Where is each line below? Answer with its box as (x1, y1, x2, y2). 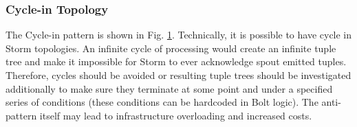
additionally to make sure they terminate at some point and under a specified (6, 81, 333, 95)
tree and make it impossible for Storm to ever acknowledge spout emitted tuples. (6, 54, 347, 69)
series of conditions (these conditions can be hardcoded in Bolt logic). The (6, 95, 318, 109)
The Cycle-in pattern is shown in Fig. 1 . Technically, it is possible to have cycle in (6, 27, 352, 42)
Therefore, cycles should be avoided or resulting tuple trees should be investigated (6, 68, 351, 82)
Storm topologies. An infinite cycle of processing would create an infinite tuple (6, 41, 336, 55)
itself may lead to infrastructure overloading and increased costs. (39, 108, 312, 122)
